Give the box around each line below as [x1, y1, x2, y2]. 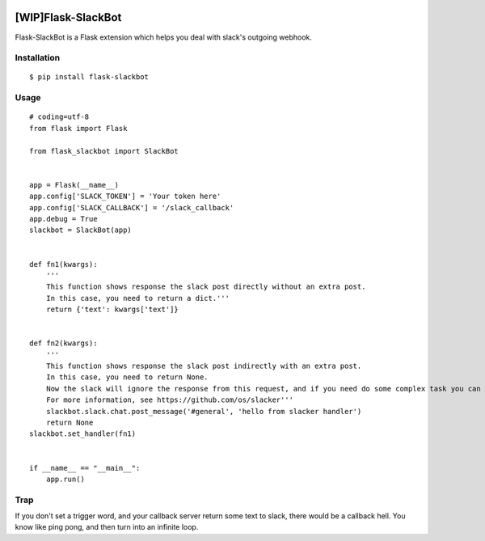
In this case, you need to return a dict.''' [45, 294, 230, 302]
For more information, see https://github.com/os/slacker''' [45, 395, 294, 404]
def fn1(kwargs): [29, 260, 98, 268]
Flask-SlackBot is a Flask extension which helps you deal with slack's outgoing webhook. [15, 32, 313, 42]
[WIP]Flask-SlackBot [15, 11, 122, 24]
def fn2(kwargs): [29, 339, 98, 348]
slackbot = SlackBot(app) [29, 226, 133, 235]
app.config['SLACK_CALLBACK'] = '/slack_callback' [29, 203, 234, 212]
